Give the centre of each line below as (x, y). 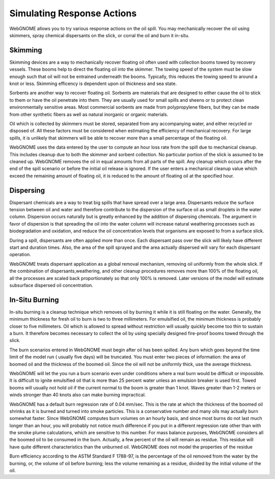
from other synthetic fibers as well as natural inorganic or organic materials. (89, 114)
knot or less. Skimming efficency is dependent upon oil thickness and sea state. (93, 83)
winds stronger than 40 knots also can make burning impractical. (78, 395)
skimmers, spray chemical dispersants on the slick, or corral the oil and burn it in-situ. (99, 35)
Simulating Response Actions (73, 13)
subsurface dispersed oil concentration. (51, 285)
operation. (20, 255)
